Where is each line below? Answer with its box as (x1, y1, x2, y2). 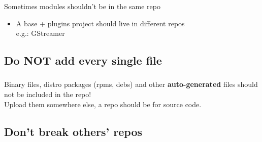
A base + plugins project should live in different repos (16, 18, 185, 28)
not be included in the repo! (4, 89, 91, 99)
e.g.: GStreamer (16, 28, 65, 38)
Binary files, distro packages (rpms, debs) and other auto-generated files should (4, 79, 258, 89)
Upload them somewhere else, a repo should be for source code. (4, 99, 202, 109)
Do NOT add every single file (4, 53, 162, 68)
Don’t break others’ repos (4, 123, 143, 139)
